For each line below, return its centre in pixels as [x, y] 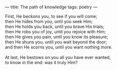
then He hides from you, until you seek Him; [49, 21]
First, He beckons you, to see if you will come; [51, 16]
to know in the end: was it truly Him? [41, 63]
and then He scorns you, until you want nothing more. [59, 47]
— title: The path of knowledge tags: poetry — [51, 7]
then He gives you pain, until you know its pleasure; [57, 37]
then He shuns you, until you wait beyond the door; [56, 42]
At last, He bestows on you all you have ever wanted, [58, 57]
